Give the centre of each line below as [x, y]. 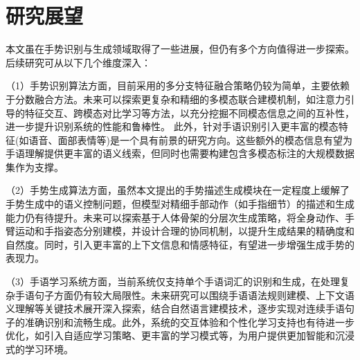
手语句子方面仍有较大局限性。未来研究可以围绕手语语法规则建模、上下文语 [184, 295]
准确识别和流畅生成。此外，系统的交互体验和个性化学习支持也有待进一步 [189, 322]
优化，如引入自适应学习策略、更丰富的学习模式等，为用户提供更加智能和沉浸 [180, 335]
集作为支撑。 [35, 166]
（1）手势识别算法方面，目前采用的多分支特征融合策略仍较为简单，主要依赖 [178, 85]
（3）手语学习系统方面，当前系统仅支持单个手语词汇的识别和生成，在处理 [173, 281]
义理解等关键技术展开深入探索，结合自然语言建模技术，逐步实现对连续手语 [175, 308]
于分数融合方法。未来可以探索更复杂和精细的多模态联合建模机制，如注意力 [175, 99]
